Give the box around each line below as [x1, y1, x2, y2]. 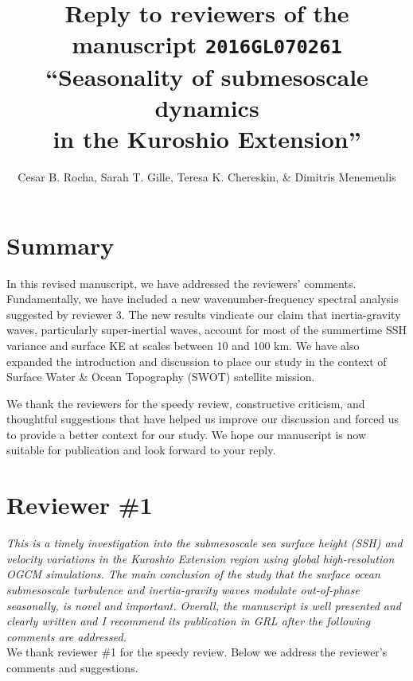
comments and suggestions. [6, 659, 138, 675]
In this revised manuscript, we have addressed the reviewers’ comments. [6, 274, 357, 291]
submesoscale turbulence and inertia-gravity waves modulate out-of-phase [6, 581, 360, 597]
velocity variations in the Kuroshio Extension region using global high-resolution [6, 550, 395, 566]
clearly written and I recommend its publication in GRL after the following [6, 613, 371, 629]
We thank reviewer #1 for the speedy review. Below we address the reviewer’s [6, 644, 388, 660]
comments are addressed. [6, 628, 127, 644]
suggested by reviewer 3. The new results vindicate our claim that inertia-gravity [6, 305, 401, 322]
